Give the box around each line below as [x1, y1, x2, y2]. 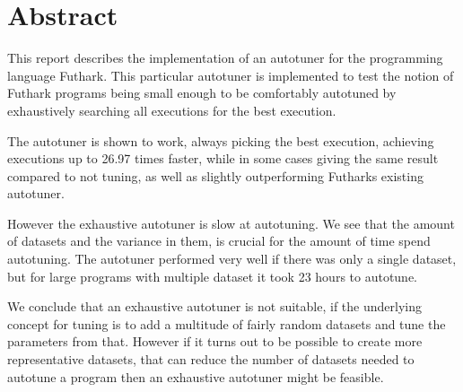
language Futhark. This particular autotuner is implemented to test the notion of [7, 65, 454, 84]
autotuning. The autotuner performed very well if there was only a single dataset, [7, 249, 457, 268]
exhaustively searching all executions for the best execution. [7, 100, 336, 119]
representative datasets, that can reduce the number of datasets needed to [7, 350, 415, 369]
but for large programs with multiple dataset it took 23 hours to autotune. [7, 266, 418, 285]
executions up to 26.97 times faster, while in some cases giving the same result [7, 149, 439, 168]
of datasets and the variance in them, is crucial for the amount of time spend [7, 231, 431, 250]
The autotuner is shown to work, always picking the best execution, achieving [7, 131, 434, 150]
